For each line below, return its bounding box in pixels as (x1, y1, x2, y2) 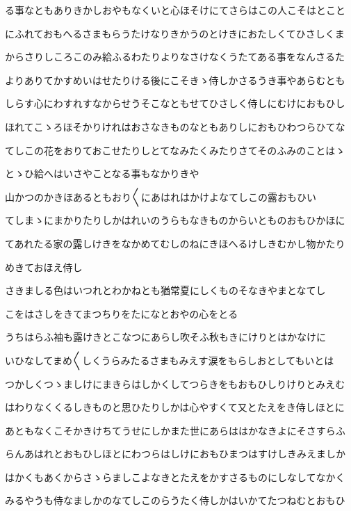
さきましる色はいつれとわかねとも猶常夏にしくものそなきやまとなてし (5, 283, 326, 298)
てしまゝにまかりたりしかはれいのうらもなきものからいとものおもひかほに (5, 213, 345, 227)
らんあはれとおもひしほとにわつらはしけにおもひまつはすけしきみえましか (5, 446, 345, 461)
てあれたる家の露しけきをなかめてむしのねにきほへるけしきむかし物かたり (5, 236, 345, 250)
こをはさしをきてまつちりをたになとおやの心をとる (5, 306, 238, 321)
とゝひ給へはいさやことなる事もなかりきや (5, 166, 199, 181)
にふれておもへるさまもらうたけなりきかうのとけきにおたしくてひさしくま (5, 26, 345, 40)
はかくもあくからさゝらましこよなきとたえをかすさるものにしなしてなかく (5, 469, 345, 484)
